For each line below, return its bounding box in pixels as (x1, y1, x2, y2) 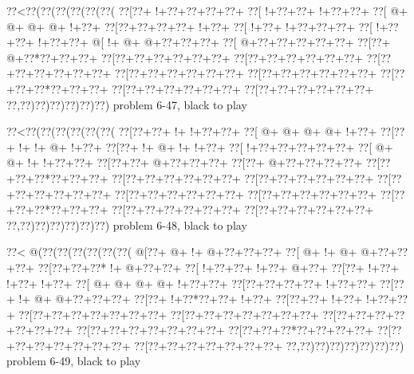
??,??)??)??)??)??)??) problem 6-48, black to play (6, 216, 247, 233)
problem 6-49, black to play (6, 352, 141, 369)
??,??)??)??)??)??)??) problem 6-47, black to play (6, 96, 247, 112)
